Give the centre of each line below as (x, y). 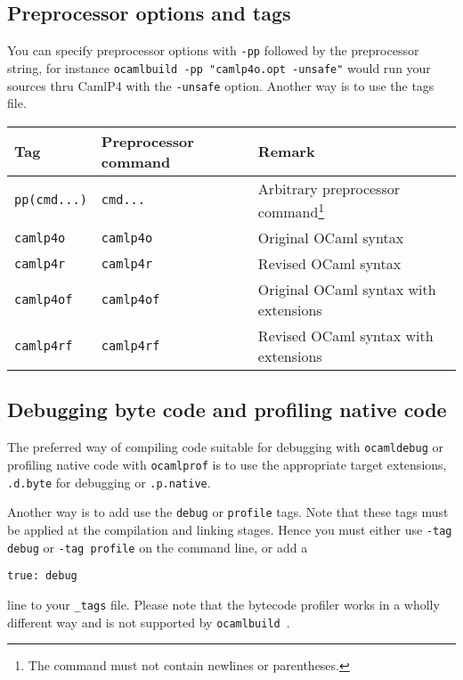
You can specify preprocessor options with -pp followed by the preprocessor (213, 50)
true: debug (42, 576)
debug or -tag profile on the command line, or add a (158, 547)
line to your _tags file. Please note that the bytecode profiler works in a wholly (223, 604)
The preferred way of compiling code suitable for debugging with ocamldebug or (225, 447)
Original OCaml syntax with (347, 290)
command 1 (291, 210)
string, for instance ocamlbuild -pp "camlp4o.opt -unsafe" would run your (219, 67)
